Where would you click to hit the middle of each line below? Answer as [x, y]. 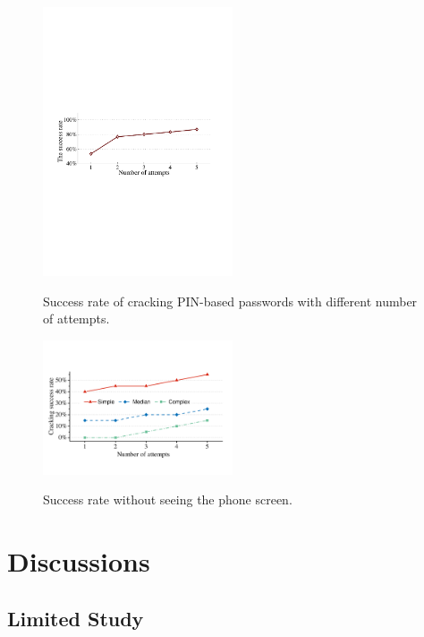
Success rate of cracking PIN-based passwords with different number [230, 301]
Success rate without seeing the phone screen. [168, 499]
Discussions [79, 561]
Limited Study [76, 618]
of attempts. [76, 318]
